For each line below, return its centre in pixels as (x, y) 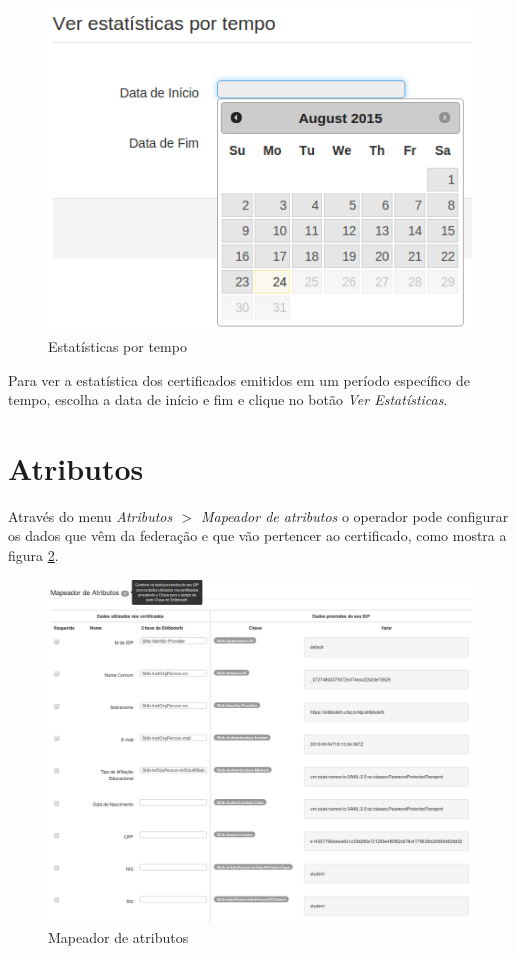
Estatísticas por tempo (117, 345)
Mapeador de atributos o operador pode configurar (354, 515)
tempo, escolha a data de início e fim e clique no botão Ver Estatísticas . (228, 399)
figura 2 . (33, 555)
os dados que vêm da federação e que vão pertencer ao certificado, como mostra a (257, 535)
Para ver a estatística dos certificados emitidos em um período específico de (239, 379)
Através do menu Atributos (90, 515)
